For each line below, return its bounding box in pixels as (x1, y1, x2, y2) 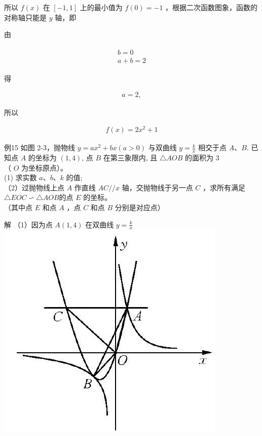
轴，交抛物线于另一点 (122, 182, 193, 192)
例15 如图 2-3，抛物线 (4, 142, 75, 153)
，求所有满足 (203, 182, 246, 192)
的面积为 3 (185, 152, 219, 163)
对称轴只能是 (4, 12, 47, 22)
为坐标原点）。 (21, 162, 68, 173)
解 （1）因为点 (4, 219, 53, 229)
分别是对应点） (115, 202, 165, 212)
